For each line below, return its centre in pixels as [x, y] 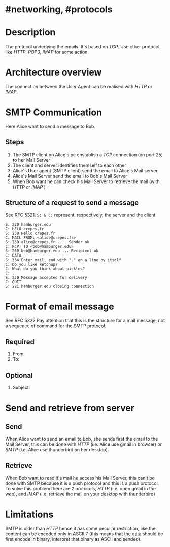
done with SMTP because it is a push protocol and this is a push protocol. [82, 483]
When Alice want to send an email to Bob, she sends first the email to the [82, 439]
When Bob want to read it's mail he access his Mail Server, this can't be [80, 478]
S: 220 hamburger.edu [28, 224]
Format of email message [60, 306]
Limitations [29, 514]
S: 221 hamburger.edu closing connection [50, 286]
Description [30, 33]
